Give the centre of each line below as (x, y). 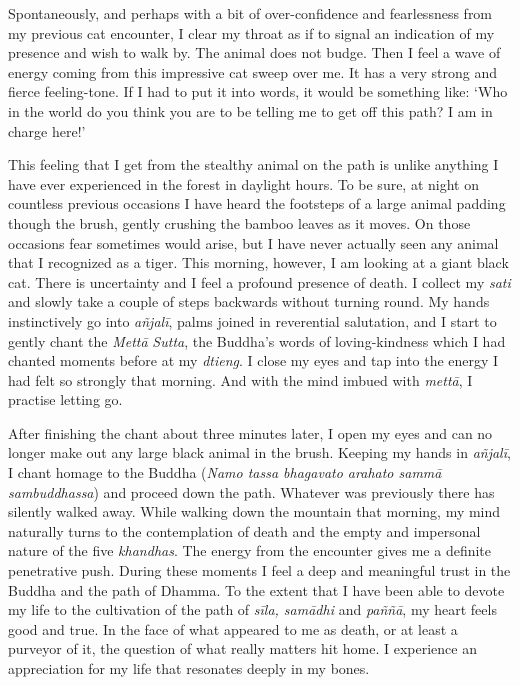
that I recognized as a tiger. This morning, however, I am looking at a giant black (258, 262)
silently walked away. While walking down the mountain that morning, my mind (254, 511)
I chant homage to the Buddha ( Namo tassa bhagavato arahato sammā (225, 472)
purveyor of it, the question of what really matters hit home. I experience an (242, 648)
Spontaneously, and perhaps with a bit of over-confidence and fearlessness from (250, 13)
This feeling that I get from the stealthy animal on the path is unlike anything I (253, 164)
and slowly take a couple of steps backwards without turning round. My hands (249, 301)
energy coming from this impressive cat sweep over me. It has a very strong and (253, 71)
